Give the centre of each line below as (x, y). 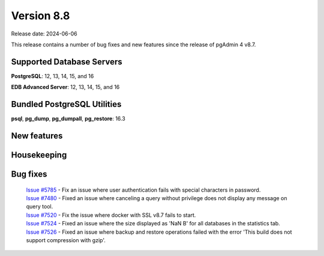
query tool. (40, 207)
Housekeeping (39, 155)
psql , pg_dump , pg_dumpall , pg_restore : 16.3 (68, 119)
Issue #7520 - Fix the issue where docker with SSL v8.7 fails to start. (111, 215)
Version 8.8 (40, 16)
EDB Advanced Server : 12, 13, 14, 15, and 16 (65, 87)
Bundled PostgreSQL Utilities (66, 104)
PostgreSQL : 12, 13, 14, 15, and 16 (52, 76)
